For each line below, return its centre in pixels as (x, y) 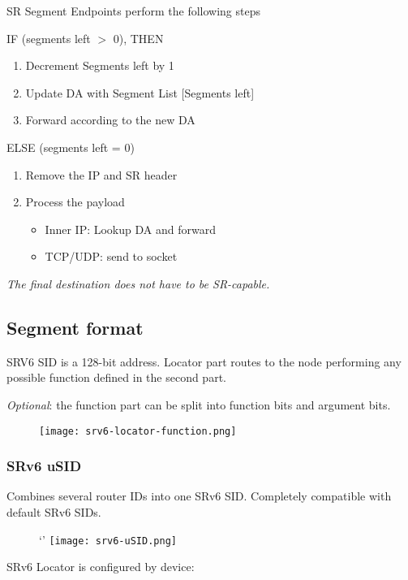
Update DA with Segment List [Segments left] (140, 92)
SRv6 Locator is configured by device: (101, 567)
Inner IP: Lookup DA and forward (130, 229)
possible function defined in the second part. (116, 377)
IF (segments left (49, 38)
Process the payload (75, 202)
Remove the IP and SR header (101, 174)
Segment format (75, 327)
